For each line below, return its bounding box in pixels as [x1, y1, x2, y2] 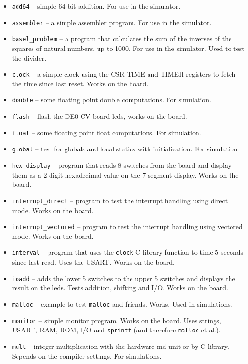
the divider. [12, 52, 47, 63]
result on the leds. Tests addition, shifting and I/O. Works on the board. [12, 282, 228, 293]
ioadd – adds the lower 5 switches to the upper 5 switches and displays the [12, 273, 235, 283]
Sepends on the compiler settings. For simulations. [12, 350, 162, 361]
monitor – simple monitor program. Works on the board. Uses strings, [12, 315, 221, 325]
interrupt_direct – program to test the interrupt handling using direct [12, 195, 228, 205]
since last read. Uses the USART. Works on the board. [12, 257, 175, 267]
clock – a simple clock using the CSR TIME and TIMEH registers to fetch [12, 69, 236, 79]
